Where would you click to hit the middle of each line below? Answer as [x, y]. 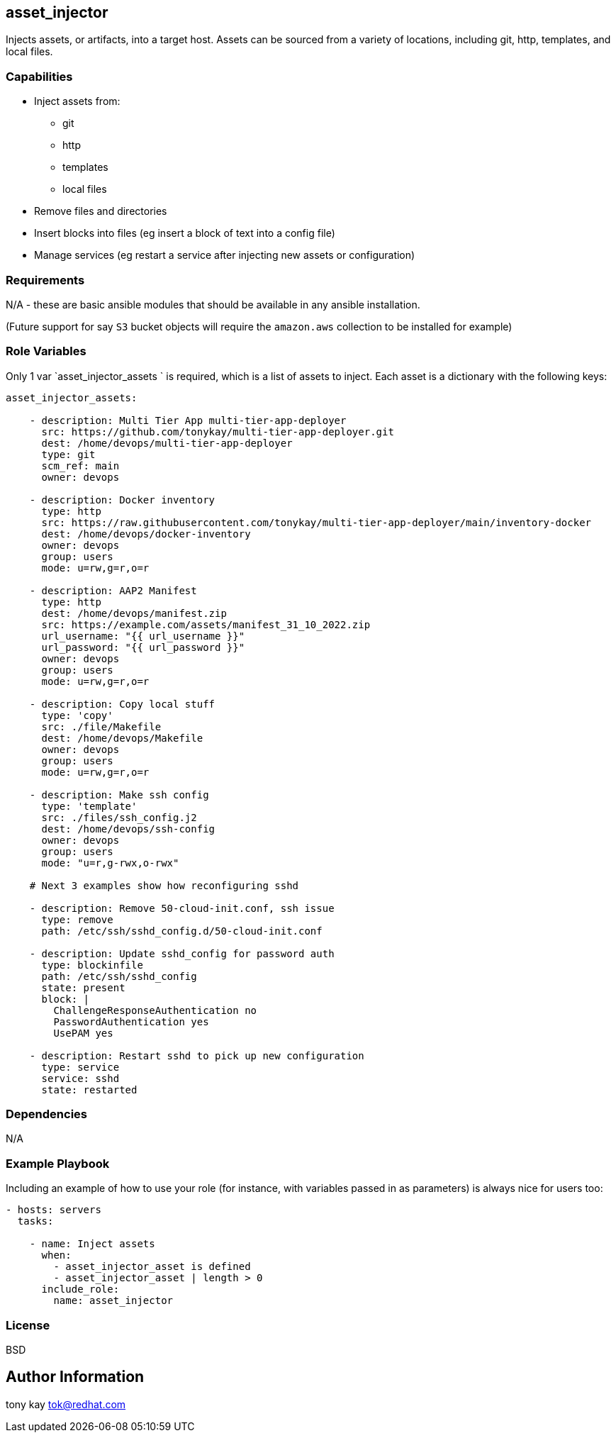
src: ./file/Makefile [101, 726]
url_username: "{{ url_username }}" [143, 636]
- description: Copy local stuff [122, 704]
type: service [80, 1067]
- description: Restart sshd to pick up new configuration [197, 1055]
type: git [68, 454]
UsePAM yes [83, 1033]
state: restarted [89, 1089]
